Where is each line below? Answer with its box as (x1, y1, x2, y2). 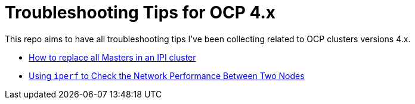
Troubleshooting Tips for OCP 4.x (5, 2, 276, 23)
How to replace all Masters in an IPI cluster (29, 52, 196, 62)
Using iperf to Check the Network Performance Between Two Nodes (29, 70, 305, 81)
